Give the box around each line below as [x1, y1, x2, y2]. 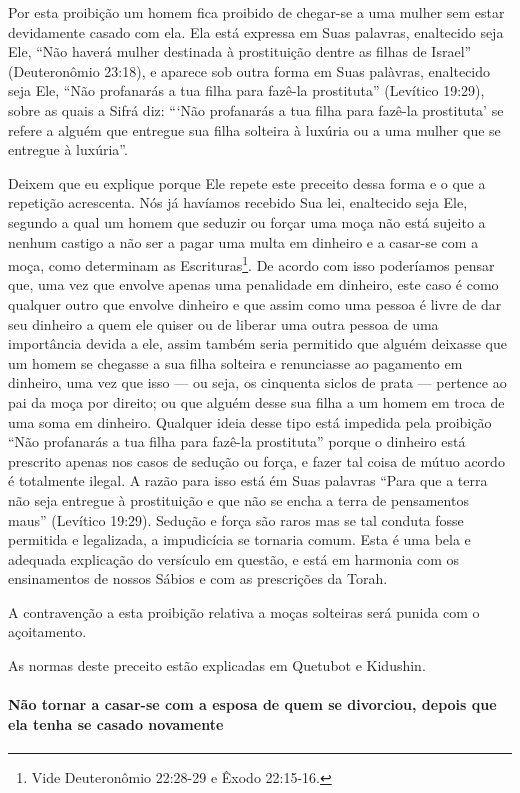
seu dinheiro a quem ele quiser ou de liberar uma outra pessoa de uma [8, 313, 439, 334]
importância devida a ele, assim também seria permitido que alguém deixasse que [8, 333, 508, 354]
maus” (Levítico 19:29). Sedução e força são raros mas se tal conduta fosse [8, 509, 464, 530]
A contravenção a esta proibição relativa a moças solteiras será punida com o [8, 601, 480, 622]
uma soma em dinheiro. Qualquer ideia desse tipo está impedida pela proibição [8, 411, 492, 432]
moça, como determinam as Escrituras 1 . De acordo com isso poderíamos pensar [8, 252, 495, 275]
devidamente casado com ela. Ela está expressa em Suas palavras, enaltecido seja [8, 21, 504, 42]
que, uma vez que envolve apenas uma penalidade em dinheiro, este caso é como [8, 274, 499, 295]
